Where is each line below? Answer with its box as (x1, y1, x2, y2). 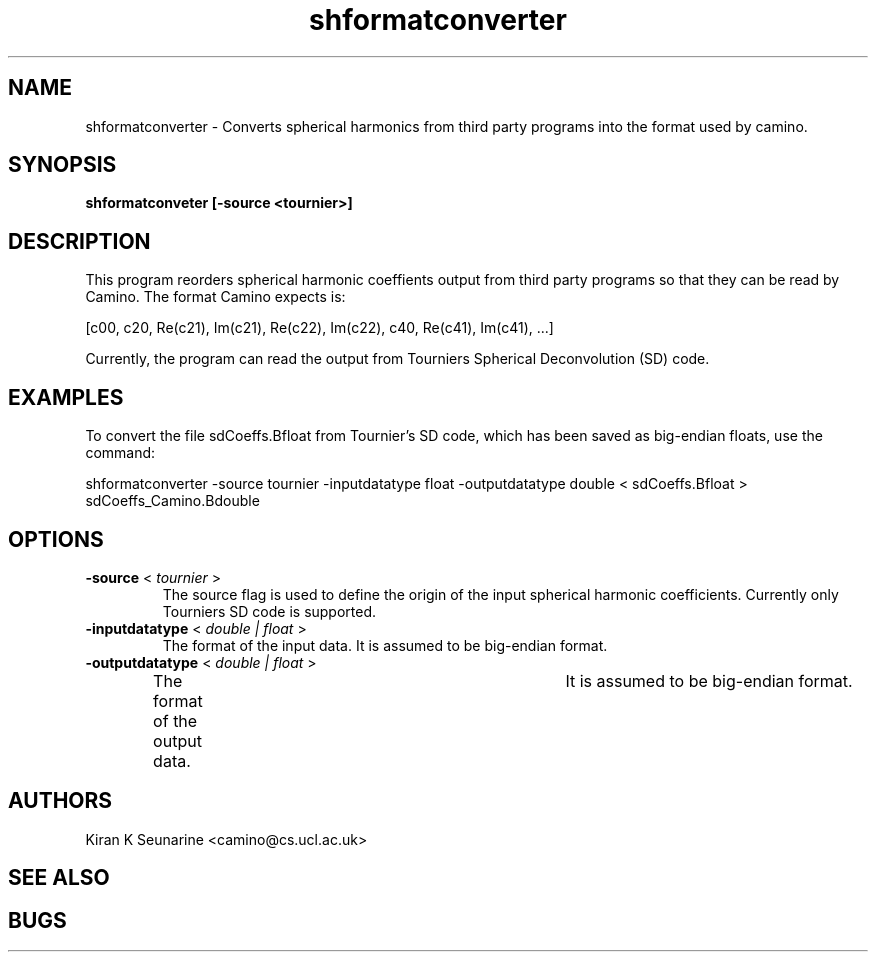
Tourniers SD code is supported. (162, 602, 377, 620)
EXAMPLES (8, 384, 124, 410)
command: (85, 444, 156, 462)
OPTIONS (8, 526, 104, 552)
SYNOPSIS (8, 152, 117, 178)
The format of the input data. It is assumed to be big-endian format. (162, 636, 608, 654)
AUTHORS (8, 788, 113, 814)
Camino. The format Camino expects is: (85, 288, 346, 306)
